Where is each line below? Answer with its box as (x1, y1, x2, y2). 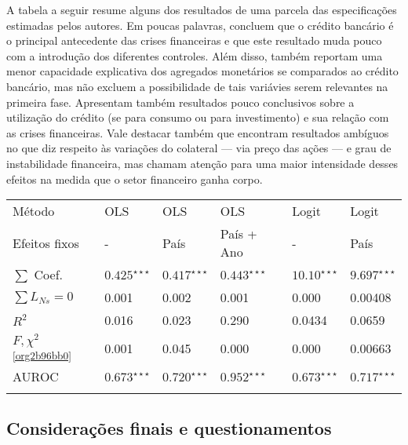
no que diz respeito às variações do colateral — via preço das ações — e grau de (6, 140, 392, 156)
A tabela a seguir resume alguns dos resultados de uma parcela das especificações (6, 2, 397, 17)
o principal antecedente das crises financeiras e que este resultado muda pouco (6, 32, 382, 49)
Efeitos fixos (13, 233, 79, 252)
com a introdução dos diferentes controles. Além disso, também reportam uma (6, 47, 383, 64)
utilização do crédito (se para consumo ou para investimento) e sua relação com (6, 109, 389, 126)
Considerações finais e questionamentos (6, 416, 332, 440)
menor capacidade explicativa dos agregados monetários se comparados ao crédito (6, 63, 399, 79)
